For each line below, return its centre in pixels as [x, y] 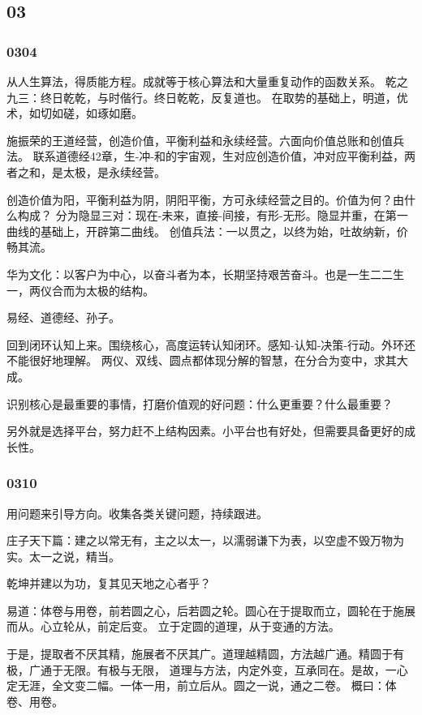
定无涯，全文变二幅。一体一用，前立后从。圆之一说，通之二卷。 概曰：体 [202, 685]
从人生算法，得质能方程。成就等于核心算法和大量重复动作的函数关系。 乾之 [207, 81]
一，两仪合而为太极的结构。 [80, 290]
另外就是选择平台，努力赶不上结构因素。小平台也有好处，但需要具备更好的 [205, 431]
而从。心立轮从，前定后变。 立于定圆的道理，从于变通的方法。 [173, 626]
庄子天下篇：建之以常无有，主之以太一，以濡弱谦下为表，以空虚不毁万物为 [205, 540]
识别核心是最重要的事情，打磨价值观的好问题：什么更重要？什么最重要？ [200, 403]
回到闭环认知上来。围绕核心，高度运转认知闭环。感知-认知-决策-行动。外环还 [211, 344]
